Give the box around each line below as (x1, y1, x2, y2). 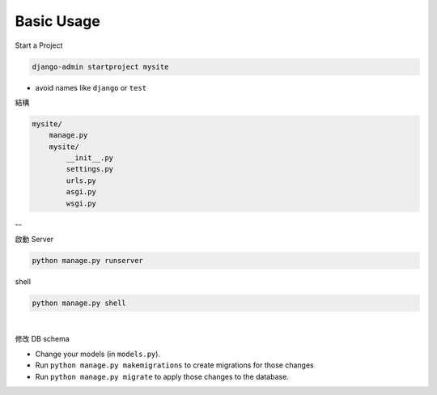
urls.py (66, 176, 97, 185)
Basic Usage (15, 12, 100, 30)
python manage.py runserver (32, 256, 143, 265)
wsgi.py (66, 198, 97, 208)
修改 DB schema (15, 334, 70, 344)
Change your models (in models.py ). (35, 349, 161, 359)
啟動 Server (15, 235, 54, 244)
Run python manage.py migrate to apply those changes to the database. (35, 372, 289, 381)
